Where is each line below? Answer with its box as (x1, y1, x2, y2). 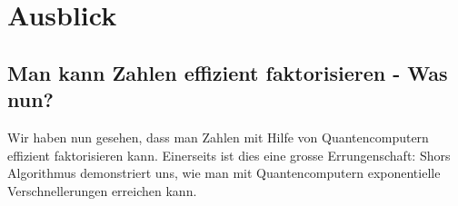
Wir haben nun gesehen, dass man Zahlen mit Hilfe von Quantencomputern (7, 127, 429, 146)
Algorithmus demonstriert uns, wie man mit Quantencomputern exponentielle (7, 163, 441, 182)
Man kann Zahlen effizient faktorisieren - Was (7, 58, 448, 86)
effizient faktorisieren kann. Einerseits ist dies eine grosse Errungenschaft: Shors (7, 145, 451, 164)
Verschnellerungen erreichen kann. (7, 181, 197, 200)
